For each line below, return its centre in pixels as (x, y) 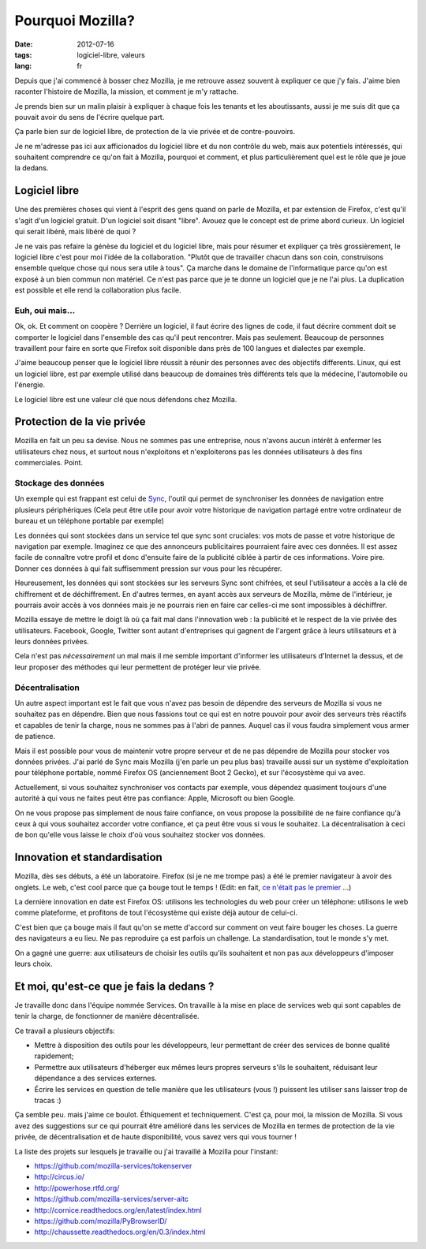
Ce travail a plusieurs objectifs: (65, 1031)
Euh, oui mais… (45, 310)
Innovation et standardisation (89, 858)
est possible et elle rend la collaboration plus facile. (98, 290)
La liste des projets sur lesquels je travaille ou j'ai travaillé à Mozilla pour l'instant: (146, 1151)
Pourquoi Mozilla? (75, 21)
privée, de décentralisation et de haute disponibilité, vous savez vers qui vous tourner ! (156, 1137)
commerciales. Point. (49, 463)
